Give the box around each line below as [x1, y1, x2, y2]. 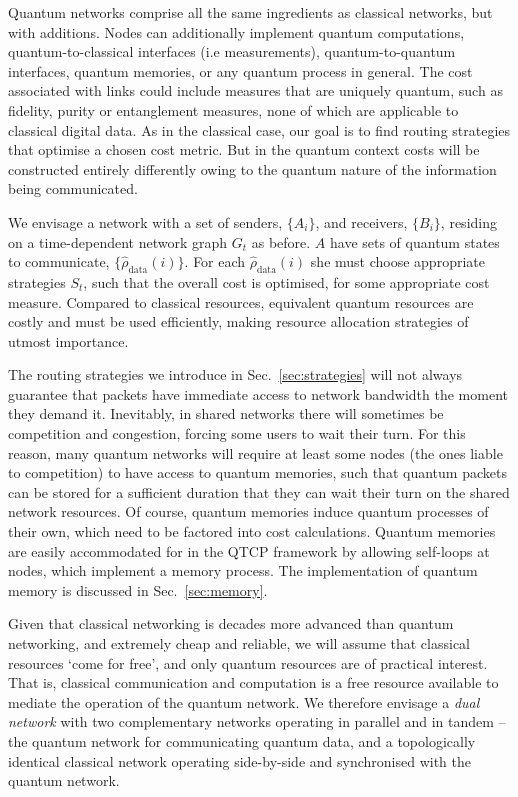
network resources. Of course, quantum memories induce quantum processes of [8, 501, 489, 522]
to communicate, [8, 251, 110, 272]
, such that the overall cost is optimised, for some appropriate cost [83, 271, 490, 292]
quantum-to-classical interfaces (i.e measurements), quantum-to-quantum [8, 41, 456, 62]
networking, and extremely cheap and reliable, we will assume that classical [8, 633, 470, 654]
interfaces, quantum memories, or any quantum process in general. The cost [8, 60, 473, 81]
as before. [251, 231, 311, 252]
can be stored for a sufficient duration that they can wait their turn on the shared [8, 481, 510, 502]
